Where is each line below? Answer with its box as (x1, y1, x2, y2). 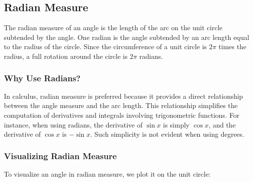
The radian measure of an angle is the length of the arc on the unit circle (4, 22, 223, 33)
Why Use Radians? (4, 72, 81, 84)
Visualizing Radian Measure (4, 149, 117, 162)
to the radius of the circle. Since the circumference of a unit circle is (4, 41, 207, 52)
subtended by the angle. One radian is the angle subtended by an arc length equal (4, 32, 250, 42)
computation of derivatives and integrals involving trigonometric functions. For (4, 109, 239, 120)
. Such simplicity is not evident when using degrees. (90, 129, 244, 139)
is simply (163, 119, 190, 129)
